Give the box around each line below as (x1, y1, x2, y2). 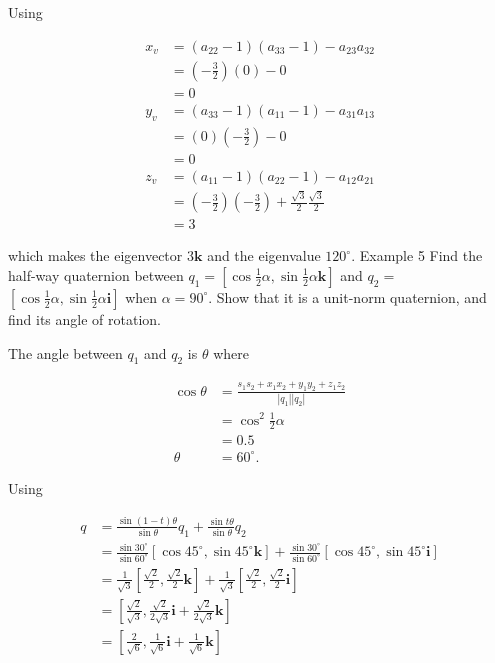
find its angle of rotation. (8, 308, 161, 329)
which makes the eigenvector (8, 245, 183, 266)
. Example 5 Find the (351, 245, 483, 266)
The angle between (8, 342, 123, 363)
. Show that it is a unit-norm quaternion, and (208, 286, 487, 307)
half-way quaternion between (8, 264, 184, 285)
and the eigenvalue (207, 245, 321, 266)
